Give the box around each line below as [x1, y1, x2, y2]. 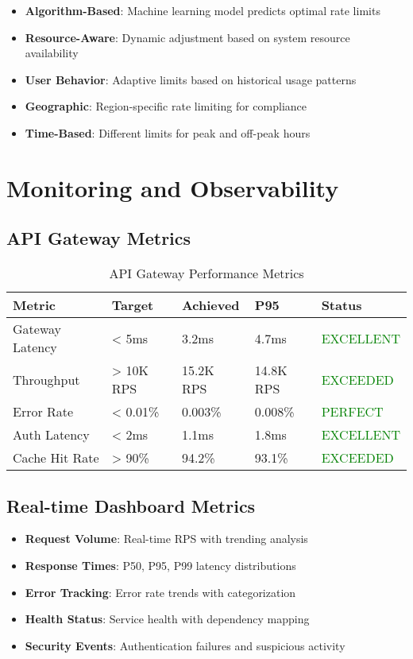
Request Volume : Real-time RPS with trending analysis [25, 530, 308, 547]
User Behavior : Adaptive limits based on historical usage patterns [25, 71, 357, 87]
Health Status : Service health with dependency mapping [25, 611, 310, 627]
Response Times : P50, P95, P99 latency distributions [25, 556, 296, 573]
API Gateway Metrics [6, 226, 191, 250]
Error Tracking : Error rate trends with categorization [25, 583, 296, 600]
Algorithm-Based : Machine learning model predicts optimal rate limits [25, 2, 380, 18]
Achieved [181, 296, 240, 315]
